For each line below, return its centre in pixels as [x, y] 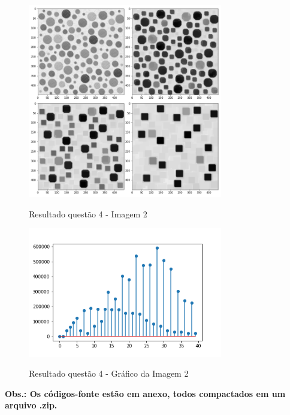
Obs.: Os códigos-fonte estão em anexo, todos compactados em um [145, 393]
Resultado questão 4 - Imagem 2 [88, 213]
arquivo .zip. [31, 405]
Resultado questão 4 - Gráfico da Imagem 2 [109, 373]
